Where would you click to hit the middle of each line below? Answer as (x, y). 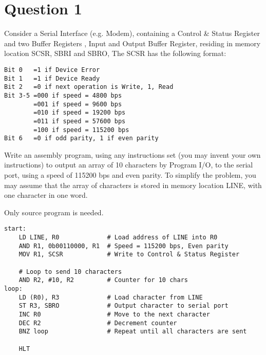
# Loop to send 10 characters (70, 272)
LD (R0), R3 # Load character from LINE (111, 297)
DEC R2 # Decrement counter (98, 323)
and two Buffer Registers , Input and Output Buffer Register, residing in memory (132, 43)
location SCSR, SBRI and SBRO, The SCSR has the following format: (115, 53)
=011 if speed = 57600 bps (80, 121)
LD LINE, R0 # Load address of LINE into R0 (118, 238)
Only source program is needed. (54, 212)
